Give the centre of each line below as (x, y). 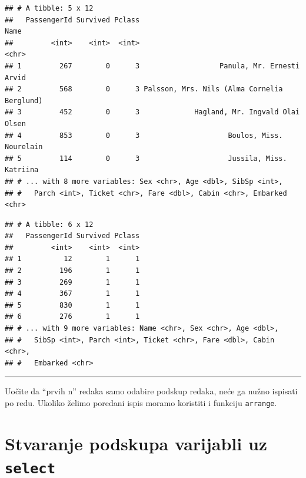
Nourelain (24, 147)
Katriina (22, 170)
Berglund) (24, 100)
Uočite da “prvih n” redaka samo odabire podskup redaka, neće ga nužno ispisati (151, 391)
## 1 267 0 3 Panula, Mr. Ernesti (152, 66)
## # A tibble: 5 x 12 (49, 8)
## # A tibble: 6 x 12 (49, 224)
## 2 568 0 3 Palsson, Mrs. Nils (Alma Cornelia (144, 89)
